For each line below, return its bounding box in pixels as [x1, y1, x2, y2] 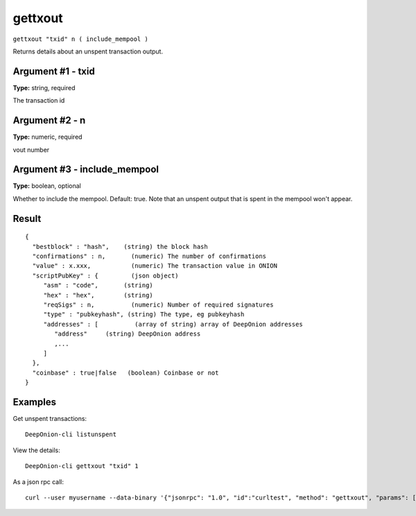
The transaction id [12, 96, 65, 105]
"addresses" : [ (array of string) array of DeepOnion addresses [43, 320, 303, 328]
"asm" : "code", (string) [43, 282, 154, 289]
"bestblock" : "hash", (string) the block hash [32, 243, 208, 250]
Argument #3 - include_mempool [12, 164, 159, 175]
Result [12, 212, 42, 225]
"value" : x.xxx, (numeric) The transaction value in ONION [32, 262, 277, 270]
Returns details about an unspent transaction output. [12, 47, 163, 55]
